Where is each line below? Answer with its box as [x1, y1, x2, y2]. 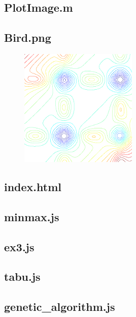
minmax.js [4, 208, 59, 224]
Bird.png [4, 30, 51, 45]
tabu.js [4, 269, 41, 284]
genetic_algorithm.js [4, 299, 115, 314]
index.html [4, 178, 62, 194]
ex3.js [4, 239, 35, 254]
